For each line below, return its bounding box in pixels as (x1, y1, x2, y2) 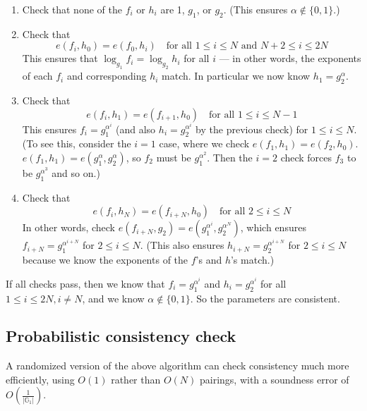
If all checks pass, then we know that (6, 276, 165, 290)
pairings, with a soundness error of (200, 372, 349, 386)
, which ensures (240, 220, 306, 235)
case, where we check (159, 136, 250, 151)
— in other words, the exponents (219, 51, 361, 66)
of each (22, 68, 53, 83)
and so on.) (52, 165, 100, 180)
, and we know (82, 290, 145, 305)
